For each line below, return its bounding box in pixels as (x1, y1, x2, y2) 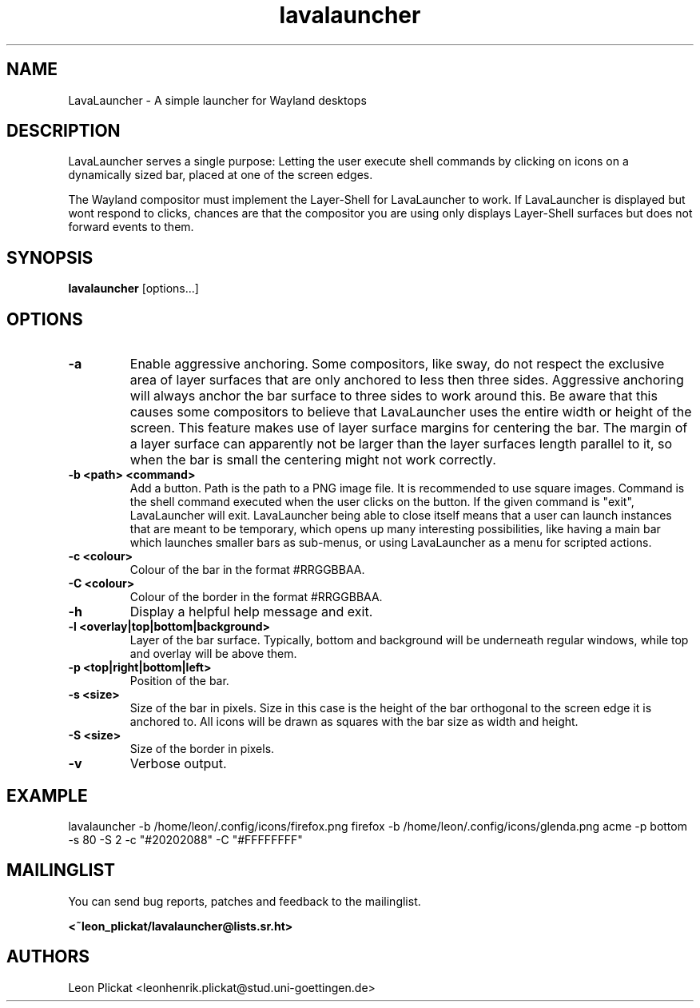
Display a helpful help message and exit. (129, 604, 373, 620)
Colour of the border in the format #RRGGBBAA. (129, 590, 383, 604)
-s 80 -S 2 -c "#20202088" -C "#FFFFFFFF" (68, 832, 303, 847)
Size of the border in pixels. (129, 742, 275, 756)
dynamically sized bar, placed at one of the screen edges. (68, 168, 373, 182)
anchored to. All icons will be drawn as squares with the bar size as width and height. (129, 715, 579, 729)
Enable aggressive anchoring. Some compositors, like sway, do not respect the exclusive (129, 356, 665, 373)
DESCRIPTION (6, 121, 121, 141)
